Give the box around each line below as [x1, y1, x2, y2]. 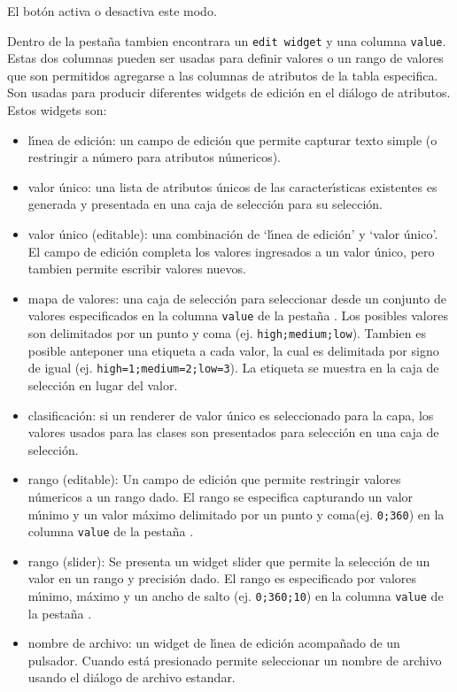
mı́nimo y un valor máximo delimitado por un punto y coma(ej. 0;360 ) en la [27, 504, 445, 523]
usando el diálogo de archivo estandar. [27, 668, 236, 687]
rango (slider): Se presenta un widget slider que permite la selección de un [27, 551, 430, 570]
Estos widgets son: [7, 101, 107, 119]
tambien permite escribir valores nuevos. [27, 259, 246, 278]
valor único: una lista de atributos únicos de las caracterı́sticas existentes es [27, 177, 438, 196]
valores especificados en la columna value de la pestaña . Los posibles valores [27, 306, 448, 325]
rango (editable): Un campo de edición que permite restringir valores [27, 470, 401, 488]
